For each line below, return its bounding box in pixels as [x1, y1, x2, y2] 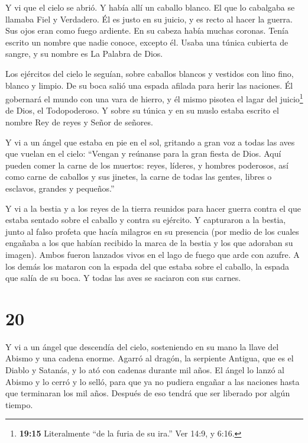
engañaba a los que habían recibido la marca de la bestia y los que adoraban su [5, 237, 293, 249]
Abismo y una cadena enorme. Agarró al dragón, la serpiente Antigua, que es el [5, 352, 294, 364]
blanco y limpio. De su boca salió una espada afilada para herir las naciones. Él [5, 79, 293, 91]
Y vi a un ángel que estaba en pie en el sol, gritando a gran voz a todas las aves [5, 135, 295, 148]
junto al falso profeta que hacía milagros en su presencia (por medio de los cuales [5, 225, 299, 237]
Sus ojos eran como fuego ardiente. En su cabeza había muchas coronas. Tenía [5, 24, 289, 37]
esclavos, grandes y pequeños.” [5, 182, 115, 194]
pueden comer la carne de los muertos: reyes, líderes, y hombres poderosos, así [5, 159, 288, 171]
